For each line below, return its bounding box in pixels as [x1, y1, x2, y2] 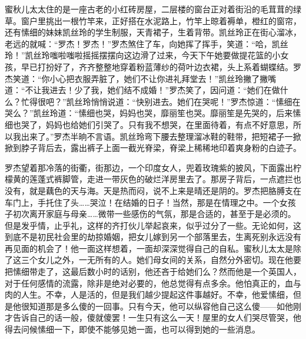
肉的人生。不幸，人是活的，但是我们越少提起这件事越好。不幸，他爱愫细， [5, 288, 293, 301]
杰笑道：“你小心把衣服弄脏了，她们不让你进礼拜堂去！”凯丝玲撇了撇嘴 [5, 72, 277, 84]
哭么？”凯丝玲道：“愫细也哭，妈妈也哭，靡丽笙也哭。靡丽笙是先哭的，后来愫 [5, 107, 301, 119]
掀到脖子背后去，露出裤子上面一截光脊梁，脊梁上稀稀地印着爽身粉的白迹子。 [5, 141, 301, 154]
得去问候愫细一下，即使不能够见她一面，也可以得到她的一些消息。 [5, 323, 260, 335]
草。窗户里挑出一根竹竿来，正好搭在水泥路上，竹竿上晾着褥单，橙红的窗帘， [5, 14, 301, 27]
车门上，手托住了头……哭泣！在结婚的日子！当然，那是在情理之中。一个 [5, 196, 280, 208]
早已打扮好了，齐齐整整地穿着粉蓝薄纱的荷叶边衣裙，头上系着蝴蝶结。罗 [21, 60, 301, 73]
